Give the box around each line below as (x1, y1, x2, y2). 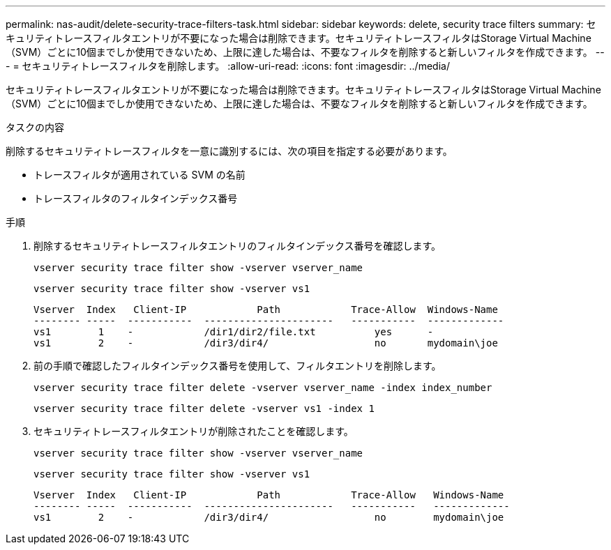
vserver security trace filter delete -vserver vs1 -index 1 (33, 403, 375, 414)
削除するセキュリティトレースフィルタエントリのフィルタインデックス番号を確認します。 (33, 240, 442, 252)
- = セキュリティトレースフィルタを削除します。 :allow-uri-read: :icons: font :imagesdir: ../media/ (6, 60, 450, 72)
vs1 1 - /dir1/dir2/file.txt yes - (33, 326, 434, 337)
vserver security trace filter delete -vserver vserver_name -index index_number (33, 382, 492, 393)
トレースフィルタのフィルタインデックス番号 (33, 192, 238, 204)
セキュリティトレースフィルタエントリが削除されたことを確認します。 (33, 425, 354, 437)
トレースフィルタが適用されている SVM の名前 (33, 169, 246, 181)
